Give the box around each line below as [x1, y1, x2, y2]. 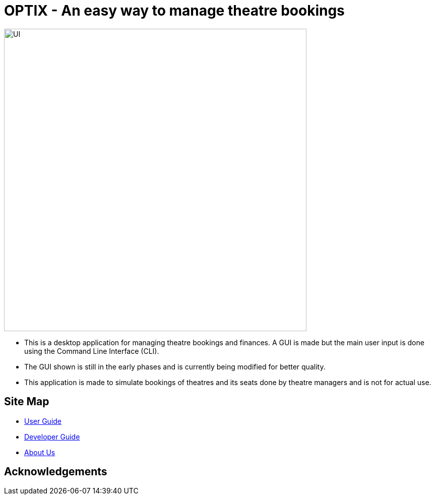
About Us [24, 448, 55, 457]
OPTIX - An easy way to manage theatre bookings [4, 2, 345, 19]
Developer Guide [24, 432, 80, 441]
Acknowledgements [4, 465, 107, 478]
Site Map [4, 395, 49, 408]
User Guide [24, 416, 62, 425]
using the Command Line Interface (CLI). [24, 346, 159, 355]
